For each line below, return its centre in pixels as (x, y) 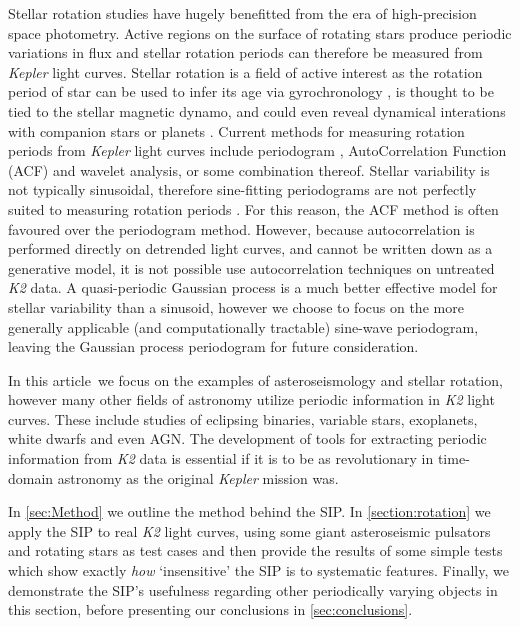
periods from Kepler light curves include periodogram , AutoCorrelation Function (257, 150)
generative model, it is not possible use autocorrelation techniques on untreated (251, 267)
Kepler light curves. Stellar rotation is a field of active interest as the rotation (245, 71)
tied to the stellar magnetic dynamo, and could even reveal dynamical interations (257, 110)
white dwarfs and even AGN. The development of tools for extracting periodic (247, 438)
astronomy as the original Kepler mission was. (198, 477)
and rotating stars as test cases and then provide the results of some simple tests (255, 550)
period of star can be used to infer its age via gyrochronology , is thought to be (251, 91)
